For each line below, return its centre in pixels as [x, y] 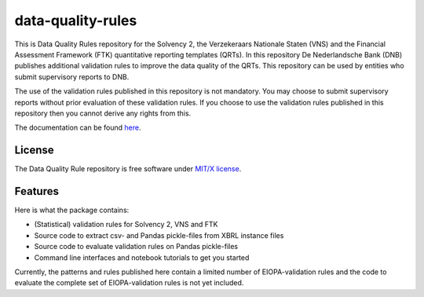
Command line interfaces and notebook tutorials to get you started [142, 257]
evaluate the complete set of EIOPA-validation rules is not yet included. [129, 283]
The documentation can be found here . [78, 128]
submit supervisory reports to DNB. [72, 77]
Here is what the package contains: [72, 210]
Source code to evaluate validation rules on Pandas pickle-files [136, 247]
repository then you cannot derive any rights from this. [103, 113]
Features [37, 191]
